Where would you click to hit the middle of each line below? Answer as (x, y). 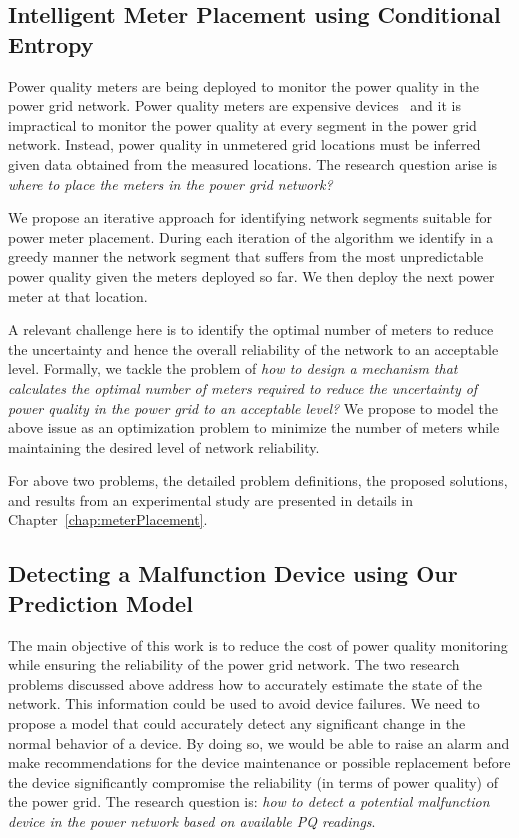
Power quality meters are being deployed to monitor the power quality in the (244, 85)
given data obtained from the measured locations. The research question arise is (253, 163)
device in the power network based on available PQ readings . (192, 821)
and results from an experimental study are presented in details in (211, 499)
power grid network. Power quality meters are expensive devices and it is (234, 105)
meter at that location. (78, 295)
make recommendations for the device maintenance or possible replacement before (259, 762)
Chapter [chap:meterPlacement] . (108, 519)
